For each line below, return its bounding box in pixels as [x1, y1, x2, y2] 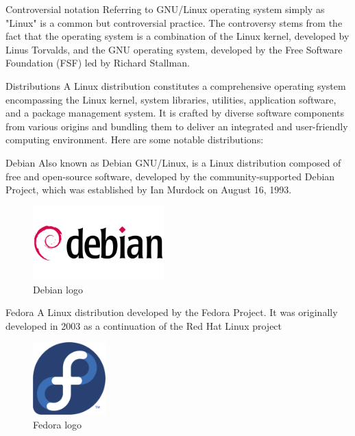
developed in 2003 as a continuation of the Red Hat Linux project [5, 318, 282, 332]
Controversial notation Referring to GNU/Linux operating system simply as [5, 2, 325, 16]
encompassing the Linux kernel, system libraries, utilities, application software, [5, 92, 336, 106]
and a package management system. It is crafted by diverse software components [5, 106, 345, 120]
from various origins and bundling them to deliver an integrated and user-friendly [5, 119, 348, 133]
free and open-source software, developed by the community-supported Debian [5, 169, 335, 183]
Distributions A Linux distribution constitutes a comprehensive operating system [5, 78, 346, 93]
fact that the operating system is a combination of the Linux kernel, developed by [5, 29, 350, 43]
